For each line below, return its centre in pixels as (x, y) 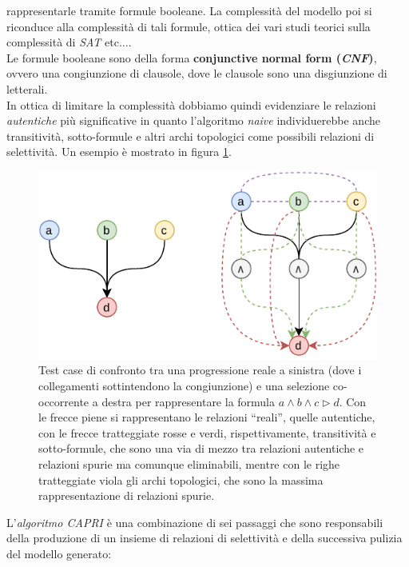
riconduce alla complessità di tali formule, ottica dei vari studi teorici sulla (189, 26)
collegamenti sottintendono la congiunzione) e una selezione (184, 386)
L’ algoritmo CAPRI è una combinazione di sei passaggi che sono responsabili (195, 522)
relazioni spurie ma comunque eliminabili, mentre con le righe (189, 464)
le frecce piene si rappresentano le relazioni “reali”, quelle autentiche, (207, 417)
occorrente (64, 401)
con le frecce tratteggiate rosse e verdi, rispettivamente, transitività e (207, 432)
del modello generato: (59, 553)
